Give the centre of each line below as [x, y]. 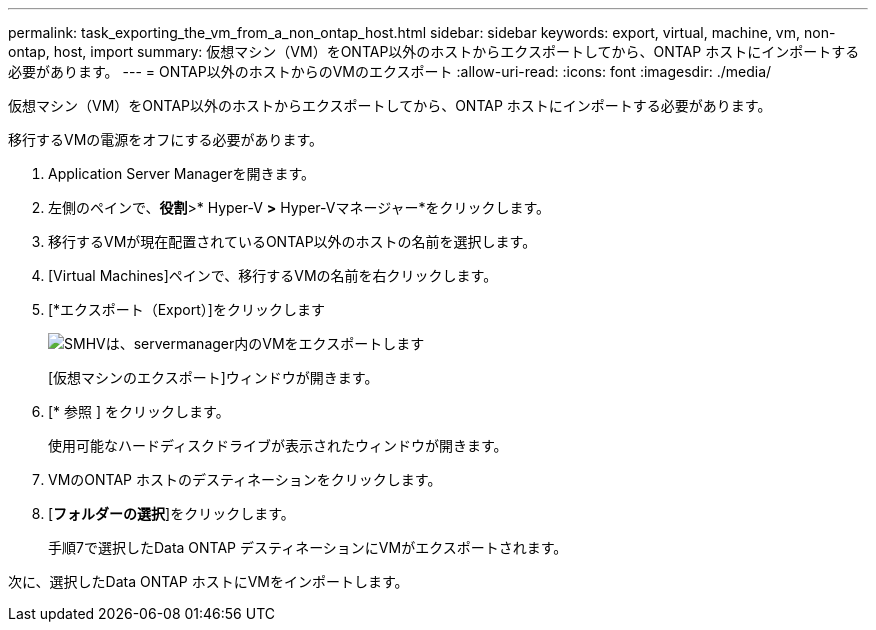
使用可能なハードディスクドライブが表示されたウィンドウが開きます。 [278, 445]
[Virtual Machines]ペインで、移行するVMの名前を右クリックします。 [273, 275]
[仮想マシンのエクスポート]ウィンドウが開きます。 [213, 377]
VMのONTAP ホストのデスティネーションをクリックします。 [245, 479]
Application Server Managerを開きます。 [182, 173]
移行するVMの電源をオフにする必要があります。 [166, 139]
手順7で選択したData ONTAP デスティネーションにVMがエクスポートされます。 [308, 547]
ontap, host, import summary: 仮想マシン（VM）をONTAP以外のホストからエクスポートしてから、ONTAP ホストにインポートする [434, 51]
